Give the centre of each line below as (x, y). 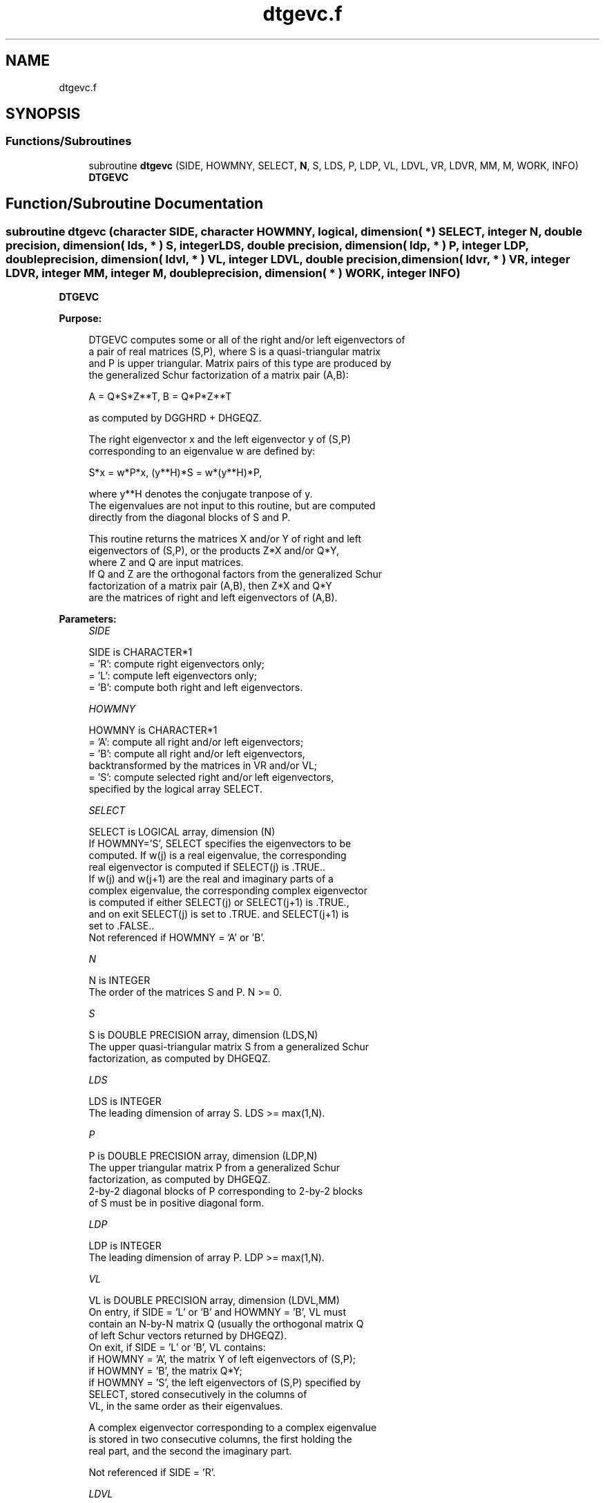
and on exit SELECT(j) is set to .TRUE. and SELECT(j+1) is (219, 914)
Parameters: (88, 619)
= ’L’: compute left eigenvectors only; (173, 676)
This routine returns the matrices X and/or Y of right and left (225, 539)
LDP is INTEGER (125, 1246)
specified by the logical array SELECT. (175, 789)
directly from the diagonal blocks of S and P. (190, 518)
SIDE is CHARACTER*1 (141, 652)
